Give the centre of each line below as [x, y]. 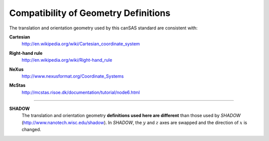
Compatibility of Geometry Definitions [90, 13]
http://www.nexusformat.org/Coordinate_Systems [73, 76]
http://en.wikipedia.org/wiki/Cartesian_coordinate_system [81, 44]
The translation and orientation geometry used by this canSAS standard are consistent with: [103, 28]
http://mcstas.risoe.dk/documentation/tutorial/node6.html [81, 92]
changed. [31, 130]
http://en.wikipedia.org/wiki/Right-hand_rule [67, 60]
